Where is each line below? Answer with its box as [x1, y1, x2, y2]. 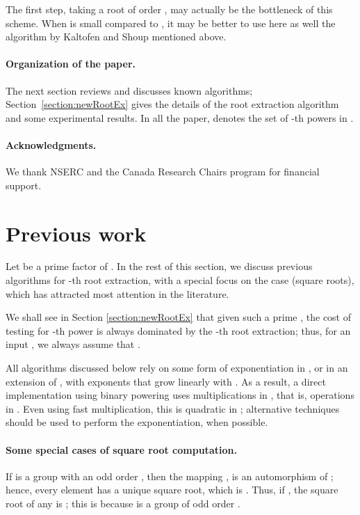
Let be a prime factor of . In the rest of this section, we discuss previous [6, 259, 313, 274]
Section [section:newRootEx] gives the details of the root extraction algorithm [6, 97, 339, 111]
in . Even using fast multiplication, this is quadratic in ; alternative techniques [6, 401, 340, 415]
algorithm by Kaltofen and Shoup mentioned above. [6, 29, 227, 44]
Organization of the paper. [6, 56, 136, 71]
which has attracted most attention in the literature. [6, 286, 229, 301]
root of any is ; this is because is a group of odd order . [6, 496, 240, 510]
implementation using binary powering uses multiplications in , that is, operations [6, 388, 354, 402]
